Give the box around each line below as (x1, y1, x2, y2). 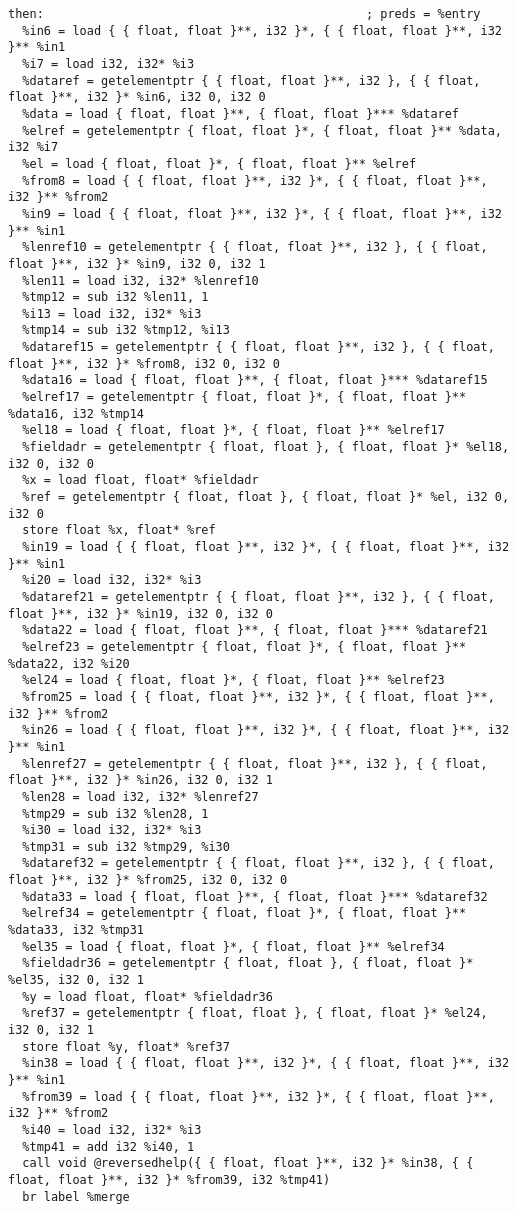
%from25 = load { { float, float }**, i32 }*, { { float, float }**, (22, 689, 495, 704)
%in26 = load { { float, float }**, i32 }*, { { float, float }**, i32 (22, 723, 510, 738)
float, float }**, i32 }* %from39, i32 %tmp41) (8, 1172, 331, 1187)
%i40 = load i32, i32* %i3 (22, 1122, 202, 1137)
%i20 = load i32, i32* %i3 (22, 573, 202, 588)
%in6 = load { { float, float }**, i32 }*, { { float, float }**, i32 (22, 23, 502, 38)
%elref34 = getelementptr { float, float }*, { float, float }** (22, 906, 467, 921)
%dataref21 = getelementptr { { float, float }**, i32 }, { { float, (22, 589, 495, 604)
